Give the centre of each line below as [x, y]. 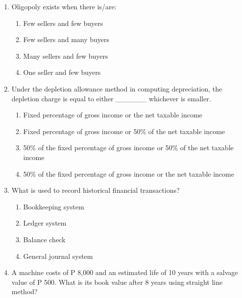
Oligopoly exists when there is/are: [64, 6]
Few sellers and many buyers [66, 39]
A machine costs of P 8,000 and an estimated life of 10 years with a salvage [125, 272]
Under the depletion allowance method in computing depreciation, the [117, 88]
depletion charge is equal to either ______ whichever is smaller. [111, 98]
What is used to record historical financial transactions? [96, 190]
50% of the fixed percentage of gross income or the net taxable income [129, 173]
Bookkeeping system [54, 206]
